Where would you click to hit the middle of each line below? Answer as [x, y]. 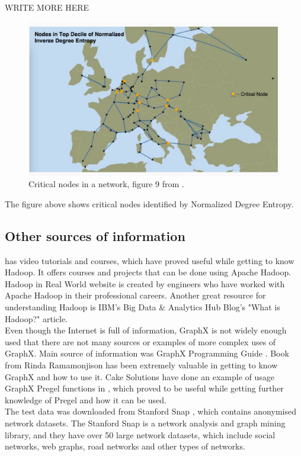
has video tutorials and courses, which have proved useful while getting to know [150, 260]
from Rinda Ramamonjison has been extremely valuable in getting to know [141, 365]
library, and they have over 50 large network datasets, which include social [140, 434]
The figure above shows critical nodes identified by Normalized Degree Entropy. [149, 203]
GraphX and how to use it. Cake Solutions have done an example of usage [140, 376]
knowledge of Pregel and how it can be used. [86, 399]
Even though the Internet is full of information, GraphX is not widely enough [146, 330]
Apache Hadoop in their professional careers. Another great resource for [135, 295]
